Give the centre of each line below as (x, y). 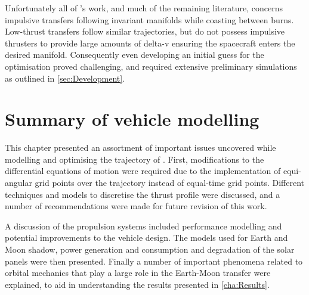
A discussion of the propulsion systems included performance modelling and (143, 226)
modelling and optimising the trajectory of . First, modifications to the (135, 159)
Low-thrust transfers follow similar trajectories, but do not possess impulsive (145, 31)
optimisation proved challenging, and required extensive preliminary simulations (151, 66)
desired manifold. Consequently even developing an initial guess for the (135, 55)
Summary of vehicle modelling (132, 119)
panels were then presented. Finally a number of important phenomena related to (154, 261)
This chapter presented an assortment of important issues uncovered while (140, 147)
